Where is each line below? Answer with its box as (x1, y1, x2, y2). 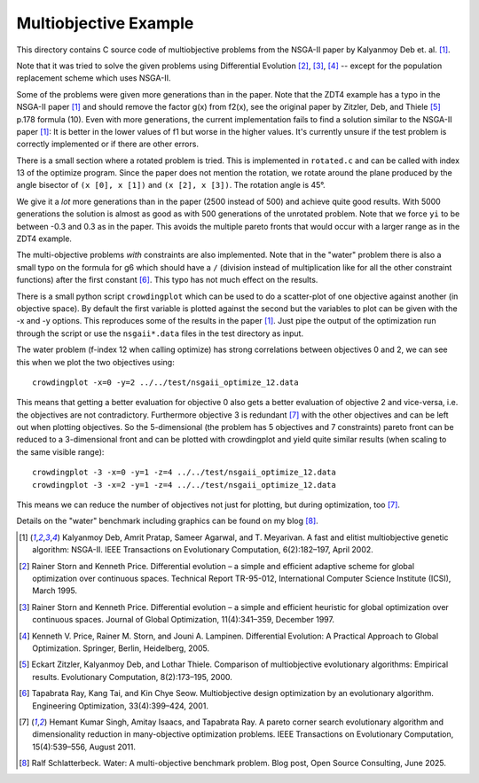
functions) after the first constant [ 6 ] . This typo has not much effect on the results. (16, 275, 318, 286)
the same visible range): (16, 446, 105, 457)
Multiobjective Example (16, 13, 194, 33)
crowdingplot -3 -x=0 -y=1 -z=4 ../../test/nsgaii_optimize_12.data (32, 467, 336, 478)
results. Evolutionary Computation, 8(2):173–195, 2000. (32, 671, 232, 682)
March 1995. (32, 585, 78, 596)
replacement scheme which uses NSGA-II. (16, 73, 171, 83)
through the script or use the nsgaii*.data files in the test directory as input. (16, 328, 304, 339)
